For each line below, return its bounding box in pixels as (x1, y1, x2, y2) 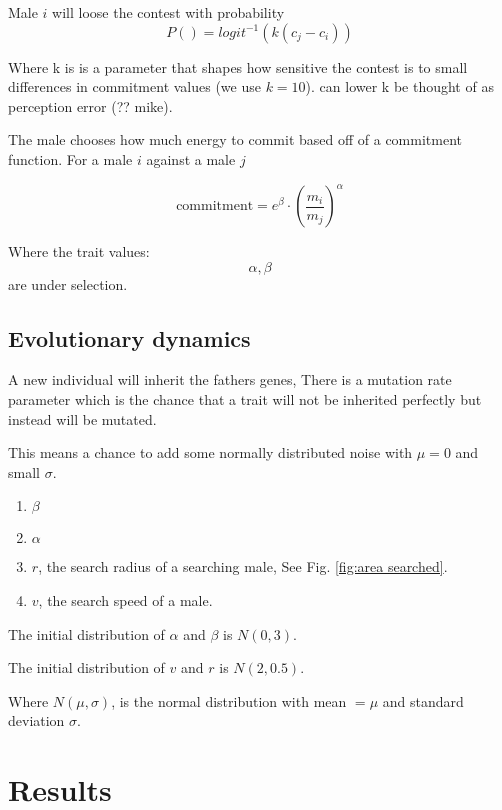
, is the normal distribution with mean (111, 690, 347, 711)
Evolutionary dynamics (8, 322, 251, 353)
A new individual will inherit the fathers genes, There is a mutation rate (8, 369, 452, 390)
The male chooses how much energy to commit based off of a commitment (8, 129, 462, 150)
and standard (382, 690, 464, 711)
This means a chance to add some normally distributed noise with (8, 442, 413, 463)
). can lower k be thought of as (305, 76, 494, 97)
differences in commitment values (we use (8, 76, 261, 97)
